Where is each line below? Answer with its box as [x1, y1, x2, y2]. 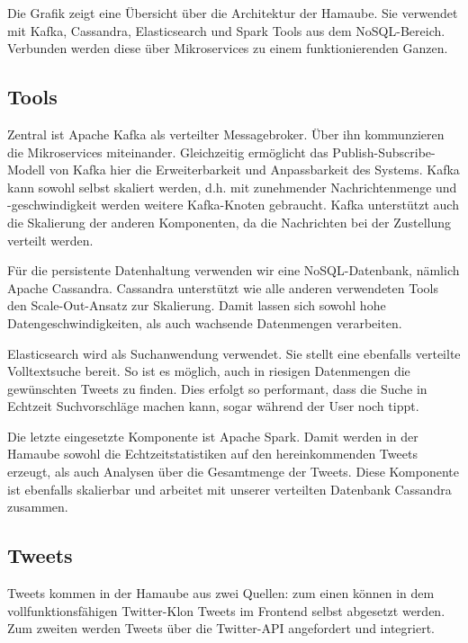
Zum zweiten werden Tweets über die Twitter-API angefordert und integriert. [7, 619, 435, 638]
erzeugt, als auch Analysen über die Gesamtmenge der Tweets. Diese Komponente [7, 462, 459, 481]
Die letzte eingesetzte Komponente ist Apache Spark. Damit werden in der [7, 426, 418, 445]
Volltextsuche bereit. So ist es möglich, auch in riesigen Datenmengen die [7, 362, 410, 380]
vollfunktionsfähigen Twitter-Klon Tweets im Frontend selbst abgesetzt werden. [7, 601, 445, 620]
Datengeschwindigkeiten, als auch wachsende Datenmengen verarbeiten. [7, 313, 402, 332]
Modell [7, 160, 46, 179]
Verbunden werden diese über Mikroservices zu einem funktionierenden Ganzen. [7, 39, 448, 58]
